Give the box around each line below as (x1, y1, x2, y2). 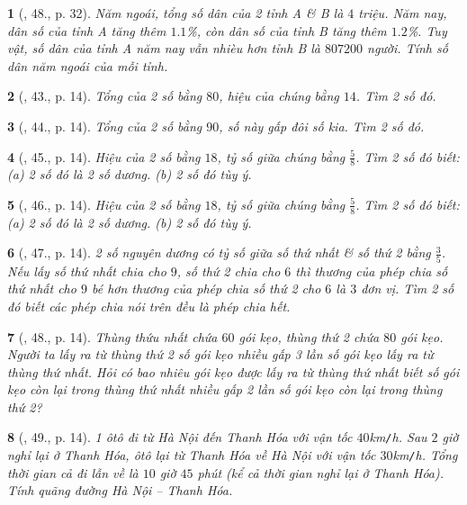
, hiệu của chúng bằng (219, 86, 339, 105)
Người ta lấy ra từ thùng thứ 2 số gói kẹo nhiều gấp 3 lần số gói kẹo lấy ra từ (7, 345, 434, 364)
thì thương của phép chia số (295, 261, 448, 280)
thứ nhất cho (7, 279, 76, 298)
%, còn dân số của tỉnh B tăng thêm (186, 21, 387, 40)
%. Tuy (407, 21, 447, 40)
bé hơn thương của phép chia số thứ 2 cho (91, 279, 321, 298)
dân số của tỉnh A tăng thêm (7, 21, 166, 40)
